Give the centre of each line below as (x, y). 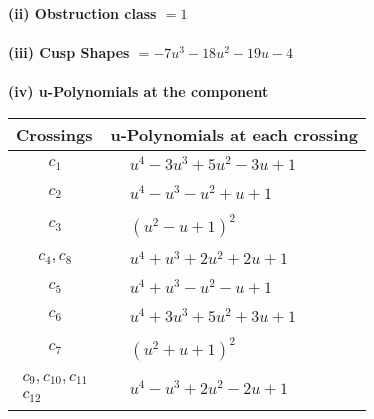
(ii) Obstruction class (82, 13)
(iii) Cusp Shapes (69, 52)
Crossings (54, 134)
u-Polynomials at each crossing (234, 134)
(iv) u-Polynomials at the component (138, 91)
